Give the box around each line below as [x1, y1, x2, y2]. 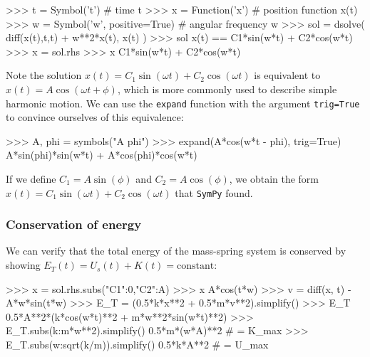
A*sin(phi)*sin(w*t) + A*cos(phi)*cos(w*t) [6, 147, 197, 162]
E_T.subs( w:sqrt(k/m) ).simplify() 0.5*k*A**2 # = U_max [6, 337, 269, 352]
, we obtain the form [229, 171, 319, 186]
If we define [6, 171, 56, 186]
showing [6, 257, 41, 272]
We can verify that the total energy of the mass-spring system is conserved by [6, 243, 346, 258]
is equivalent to [254, 68, 321, 82]
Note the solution [6, 68, 82, 82]
